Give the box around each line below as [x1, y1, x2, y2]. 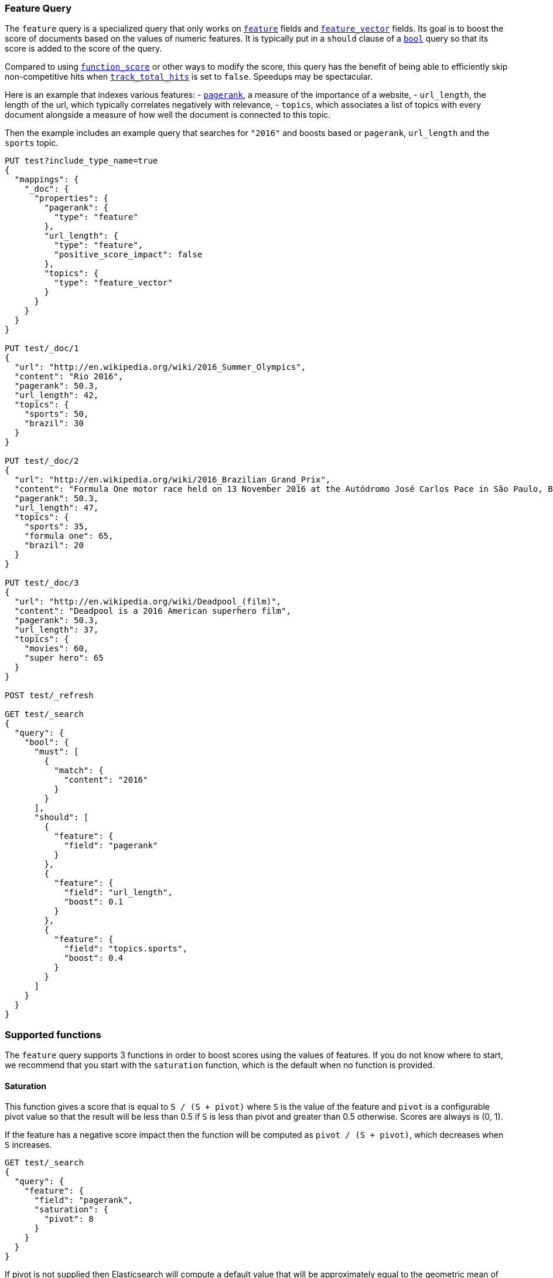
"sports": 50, [24, 409, 89, 419]
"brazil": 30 [24, 419, 84, 429]
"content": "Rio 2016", [14, 372, 124, 382]
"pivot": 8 [44, 1214, 94, 1224]
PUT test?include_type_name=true [5, 156, 158, 166]
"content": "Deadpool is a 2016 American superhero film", [14, 606, 291, 616]
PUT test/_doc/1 [5, 344, 79, 354]
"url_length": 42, [14, 390, 99, 400]
